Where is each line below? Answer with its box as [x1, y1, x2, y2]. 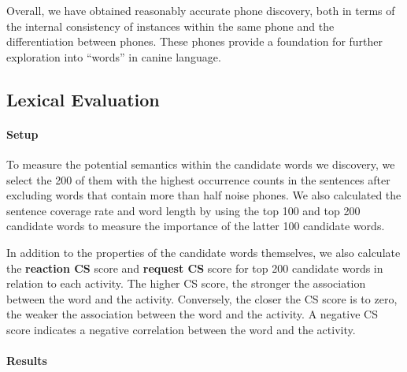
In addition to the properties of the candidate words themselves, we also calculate [6, 244, 401, 260]
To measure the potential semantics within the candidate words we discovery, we [6, 155, 395, 172]
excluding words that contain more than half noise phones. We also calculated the [6, 187, 401, 203]
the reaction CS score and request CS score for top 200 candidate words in [6, 259, 383, 276]
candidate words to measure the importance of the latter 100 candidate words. [6, 218, 385, 234]
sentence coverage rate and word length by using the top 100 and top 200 [6, 202, 361, 218]
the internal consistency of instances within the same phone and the [6, 17, 335, 34]
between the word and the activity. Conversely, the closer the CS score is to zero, [6, 290, 398, 307]
